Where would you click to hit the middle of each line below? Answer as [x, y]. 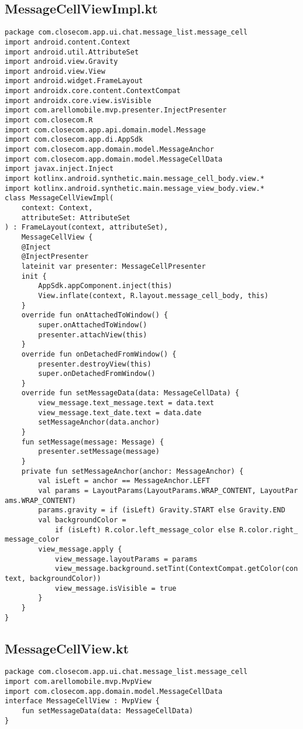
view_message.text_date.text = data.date [120, 413]
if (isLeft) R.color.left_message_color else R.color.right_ [176, 530]
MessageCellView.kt [67, 648]
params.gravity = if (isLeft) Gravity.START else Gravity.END [162, 510]
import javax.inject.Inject [59, 169]
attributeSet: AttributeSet [76, 218]
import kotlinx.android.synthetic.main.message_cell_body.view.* [135, 179]
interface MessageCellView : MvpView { [82, 701]
